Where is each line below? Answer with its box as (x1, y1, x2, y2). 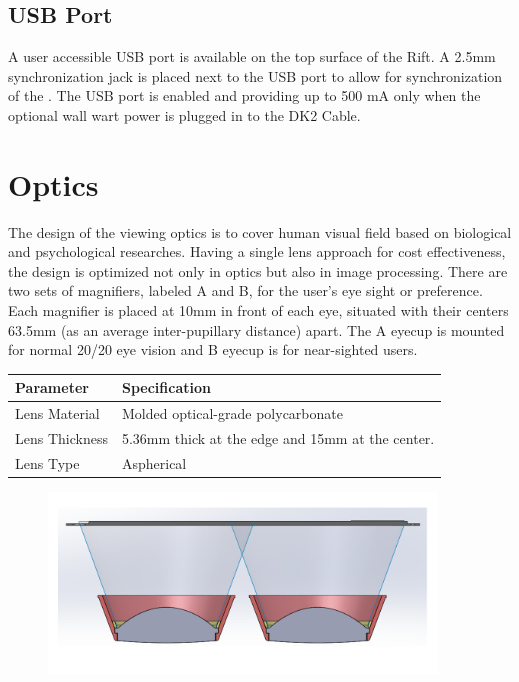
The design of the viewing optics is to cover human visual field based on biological (8, 221, 512, 242)
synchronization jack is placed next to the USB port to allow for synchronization (8, 65, 503, 86)
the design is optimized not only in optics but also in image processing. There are (8, 260, 508, 281)
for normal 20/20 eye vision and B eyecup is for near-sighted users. (8, 339, 418, 360)
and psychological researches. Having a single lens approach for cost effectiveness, (8, 241, 506, 262)
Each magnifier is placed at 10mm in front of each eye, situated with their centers (8, 300, 509, 321)
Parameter (15, 377, 89, 398)
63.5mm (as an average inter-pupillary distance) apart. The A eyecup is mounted (8, 319, 505, 340)
